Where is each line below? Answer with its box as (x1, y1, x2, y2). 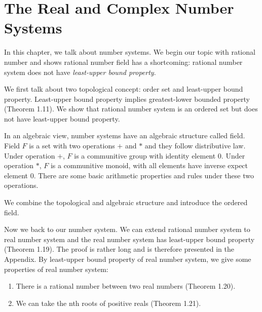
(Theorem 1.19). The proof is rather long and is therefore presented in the (4, 244, 234, 254)
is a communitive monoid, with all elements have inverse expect (50, 160, 248, 171)
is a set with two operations (29, 140, 115, 151)
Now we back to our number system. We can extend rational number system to (4, 224, 250, 235)
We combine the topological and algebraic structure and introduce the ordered (4, 197, 248, 208)
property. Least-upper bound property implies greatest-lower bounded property (4, 93, 250, 104)
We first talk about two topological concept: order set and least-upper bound (4, 84, 243, 94)
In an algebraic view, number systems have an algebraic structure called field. (4, 130, 245, 141)
